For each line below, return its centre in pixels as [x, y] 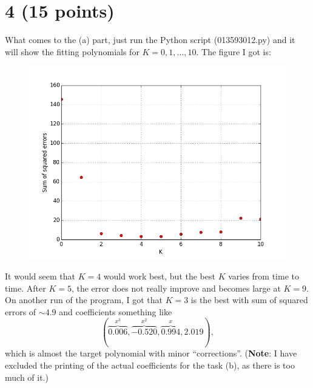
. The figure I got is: [234, 51]
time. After [25, 288]
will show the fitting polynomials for [72, 51]
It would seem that [40, 276]
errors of [21, 311]
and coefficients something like [116, 311]
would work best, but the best [159, 276]
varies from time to [264, 276]
